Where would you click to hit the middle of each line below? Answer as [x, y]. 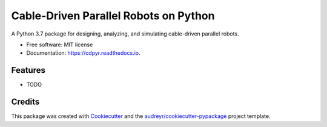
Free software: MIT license [60, 45]
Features [28, 70]
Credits [25, 102]
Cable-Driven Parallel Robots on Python [113, 16]
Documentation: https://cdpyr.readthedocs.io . [83, 53]
